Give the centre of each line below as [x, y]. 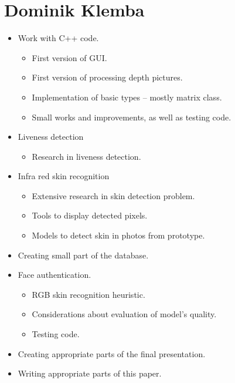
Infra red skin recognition [64, 176]
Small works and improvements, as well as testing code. [132, 117]
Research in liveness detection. [86, 156]
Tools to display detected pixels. [90, 215]
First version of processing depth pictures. [107, 77]
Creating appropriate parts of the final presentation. [112, 353]
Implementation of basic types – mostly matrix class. [127, 97]
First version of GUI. [69, 57]
